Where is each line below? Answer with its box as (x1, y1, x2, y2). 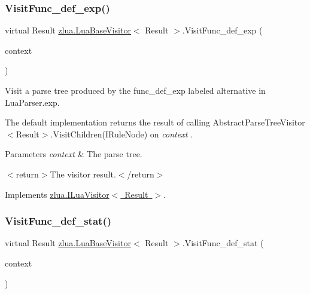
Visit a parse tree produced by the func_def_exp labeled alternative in (5, 84, 266, 96)
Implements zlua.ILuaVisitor (5, 188, 110, 200)
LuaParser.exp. (5, 96, 60, 108)
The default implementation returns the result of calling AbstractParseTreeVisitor (5, 116, 305, 128)
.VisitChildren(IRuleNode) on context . (50, 127, 193, 140)
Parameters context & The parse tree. (5, 148, 142, 160)
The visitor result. (50, 167, 116, 180)
